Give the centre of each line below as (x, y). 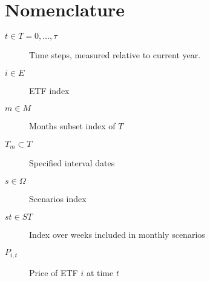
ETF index (49, 90)
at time (100, 272)
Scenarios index (58, 198)
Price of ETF (54, 272)
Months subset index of (72, 126)
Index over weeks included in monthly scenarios (117, 234)
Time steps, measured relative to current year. (115, 55)
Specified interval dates (72, 163)
